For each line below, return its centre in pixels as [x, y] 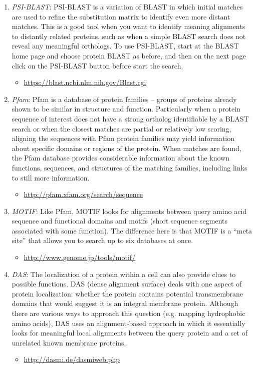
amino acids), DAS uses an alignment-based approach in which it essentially [129, 323]
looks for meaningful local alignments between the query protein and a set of [130, 333]
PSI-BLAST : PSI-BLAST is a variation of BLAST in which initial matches [127, 6]
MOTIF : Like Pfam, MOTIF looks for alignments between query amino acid [129, 211]
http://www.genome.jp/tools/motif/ [80, 257]
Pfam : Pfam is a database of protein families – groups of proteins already [124, 99]
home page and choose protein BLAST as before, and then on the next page [129, 55]
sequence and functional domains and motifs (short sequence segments [120, 221]
